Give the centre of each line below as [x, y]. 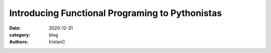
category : [20, 34]
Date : [15, 28]
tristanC [57, 42]
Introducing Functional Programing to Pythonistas [116, 13]
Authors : [19, 42]
